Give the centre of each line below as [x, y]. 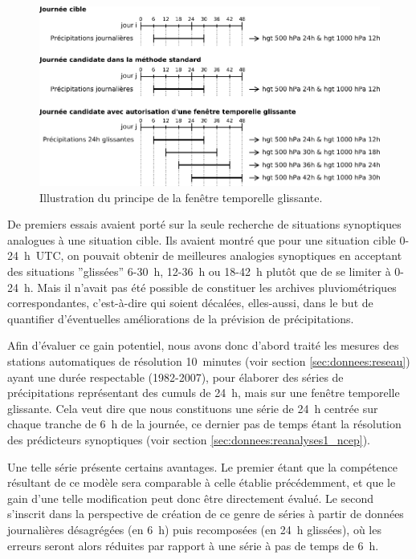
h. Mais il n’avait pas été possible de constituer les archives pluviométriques [210, 287]
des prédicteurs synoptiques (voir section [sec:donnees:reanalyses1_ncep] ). [189, 439]
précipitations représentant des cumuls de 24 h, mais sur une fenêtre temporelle [204, 393]
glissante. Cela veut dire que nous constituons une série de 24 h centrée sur [193, 408]
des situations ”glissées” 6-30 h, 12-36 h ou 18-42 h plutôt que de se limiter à [199, 271]
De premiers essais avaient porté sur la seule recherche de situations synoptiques [204, 224]
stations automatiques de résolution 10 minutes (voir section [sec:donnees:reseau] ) [209, 361]
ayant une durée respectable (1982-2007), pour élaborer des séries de [175, 377]
